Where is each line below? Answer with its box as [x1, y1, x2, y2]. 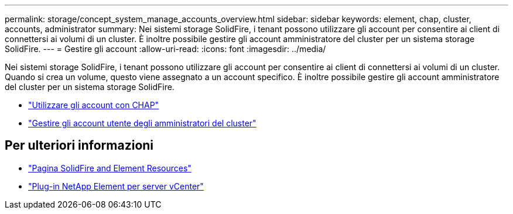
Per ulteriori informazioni [5, 138, 154, 153]
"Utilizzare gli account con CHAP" [28, 100, 159, 110]
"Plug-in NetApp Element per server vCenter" [28, 181, 204, 191]
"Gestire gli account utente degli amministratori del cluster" [28, 118, 256, 128]
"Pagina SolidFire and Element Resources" [28, 163, 191, 173]
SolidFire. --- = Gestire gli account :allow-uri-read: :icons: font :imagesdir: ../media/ [5, 44, 326, 54]
